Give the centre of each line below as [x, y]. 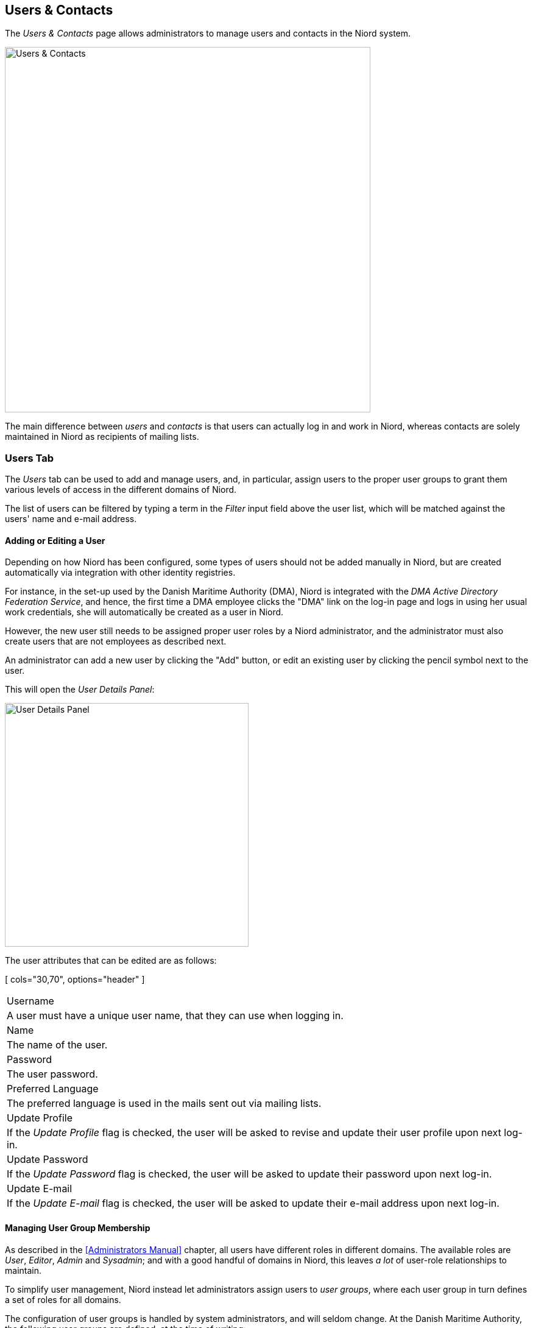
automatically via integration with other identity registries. [120, 573]
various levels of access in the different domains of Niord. [121, 490]
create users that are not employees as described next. [116, 641]
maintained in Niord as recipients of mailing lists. [102, 437]
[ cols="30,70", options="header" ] [75, 980]
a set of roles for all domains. [63, 1299]
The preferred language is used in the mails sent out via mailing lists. [164, 1104]
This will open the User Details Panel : [80, 690]
